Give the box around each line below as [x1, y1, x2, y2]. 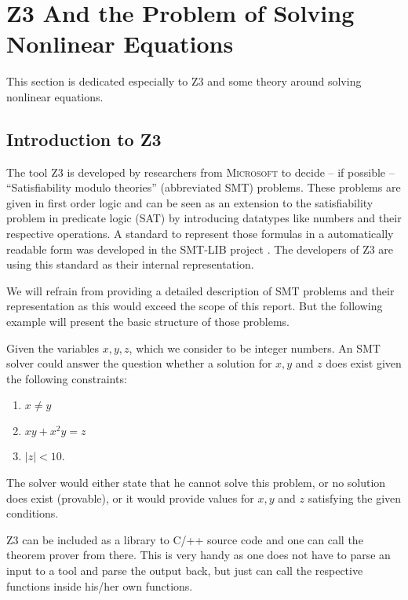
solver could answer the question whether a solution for [6, 355, 272, 371]
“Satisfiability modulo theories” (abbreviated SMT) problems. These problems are [6, 179, 401, 196]
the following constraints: [6, 370, 127, 386]
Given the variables [6, 339, 100, 356]
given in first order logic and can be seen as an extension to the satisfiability [6, 194, 373, 210]
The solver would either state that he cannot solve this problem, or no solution [6, 474, 386, 491]
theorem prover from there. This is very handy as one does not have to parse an [6, 547, 391, 563]
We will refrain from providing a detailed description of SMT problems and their [6, 282, 395, 298]
